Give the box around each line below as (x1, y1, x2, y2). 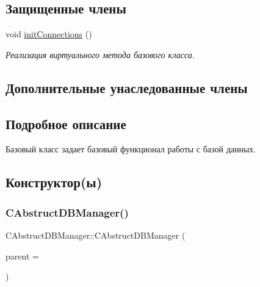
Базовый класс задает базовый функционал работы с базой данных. (5, 143, 256, 155)
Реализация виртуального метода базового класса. (5, 48, 195, 61)
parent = (5, 249, 39, 262)
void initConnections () (5, 28, 92, 40)
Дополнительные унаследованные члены (5, 78, 248, 97)
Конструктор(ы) (5, 173, 103, 192)
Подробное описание (5, 114, 126, 133)
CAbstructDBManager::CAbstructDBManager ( (5, 228, 186, 241)
